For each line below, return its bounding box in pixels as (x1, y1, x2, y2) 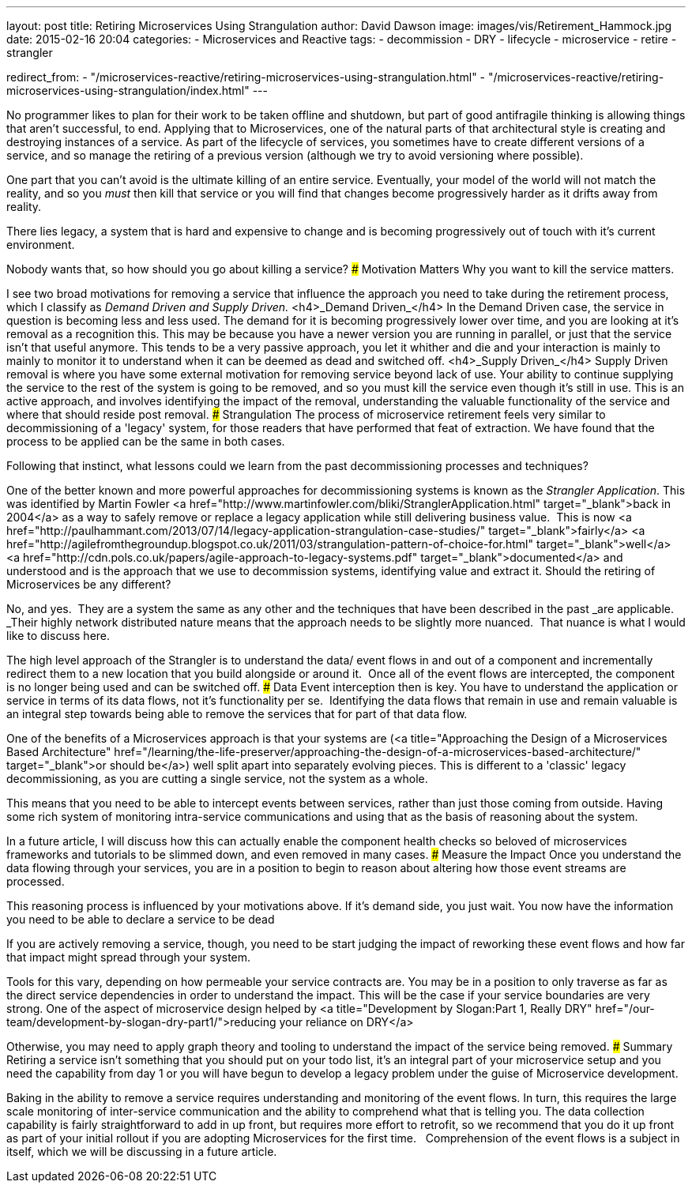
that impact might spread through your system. (6, 950, 251, 964)
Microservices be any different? (6, 578, 171, 591)
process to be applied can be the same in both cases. (6, 435, 285, 448)
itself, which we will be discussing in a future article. (6, 1145, 277, 1158)
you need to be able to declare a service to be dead (6, 912, 275, 926)
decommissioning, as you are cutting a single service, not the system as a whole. (6, 772, 428, 785)
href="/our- (595, 1002, 655, 1015)
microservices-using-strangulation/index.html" (6, 84, 250, 97)
